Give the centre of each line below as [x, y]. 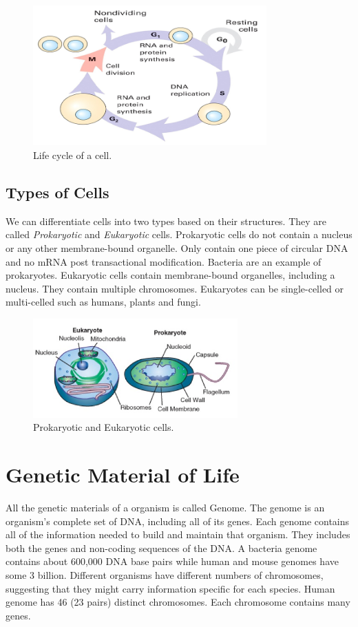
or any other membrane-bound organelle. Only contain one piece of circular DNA [177, 248]
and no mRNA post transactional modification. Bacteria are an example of [164, 261]
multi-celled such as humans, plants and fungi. [103, 302]
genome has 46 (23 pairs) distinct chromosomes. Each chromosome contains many [178, 602]
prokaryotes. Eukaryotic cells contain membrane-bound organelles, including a [170, 275]
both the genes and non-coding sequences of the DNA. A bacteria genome [161, 548]
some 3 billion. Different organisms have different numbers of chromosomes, [165, 575]
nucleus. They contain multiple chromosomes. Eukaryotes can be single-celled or [175, 288]
